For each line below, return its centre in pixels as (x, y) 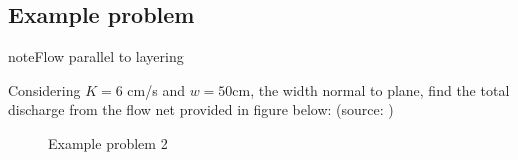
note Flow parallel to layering (96, 56)
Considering (44, 89)
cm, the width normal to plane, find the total (371, 89)
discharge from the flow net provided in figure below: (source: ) (201, 109)
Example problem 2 (108, 142)
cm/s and (156, 89)
